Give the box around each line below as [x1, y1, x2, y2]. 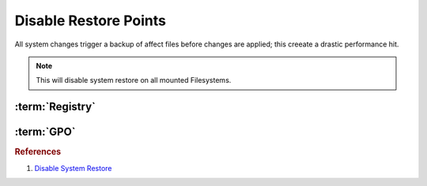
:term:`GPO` [14, 125, 76, 139]
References [14, 147, 62, 158]
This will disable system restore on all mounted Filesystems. [36, 76, 232, 85]
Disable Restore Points [14, 12, 166, 29]
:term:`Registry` [14, 100, 96, 113]
